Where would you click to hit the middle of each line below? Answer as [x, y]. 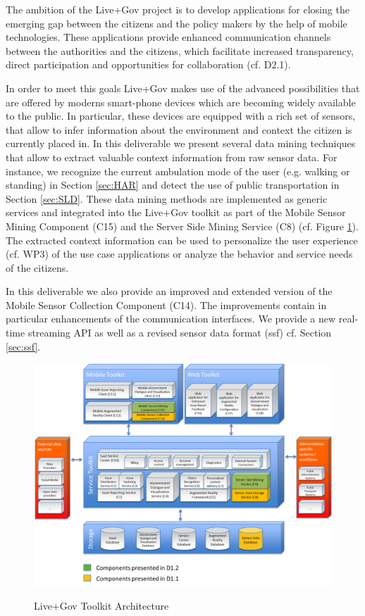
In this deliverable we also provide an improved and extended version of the [169, 291]
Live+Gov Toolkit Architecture [101, 606]
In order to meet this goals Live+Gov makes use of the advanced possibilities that [183, 88]
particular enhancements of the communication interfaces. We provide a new [171, 319]
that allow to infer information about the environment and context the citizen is [179, 129]
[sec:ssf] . [23, 346]
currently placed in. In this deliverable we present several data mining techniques [181, 143]
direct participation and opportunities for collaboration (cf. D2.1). [148, 64]
